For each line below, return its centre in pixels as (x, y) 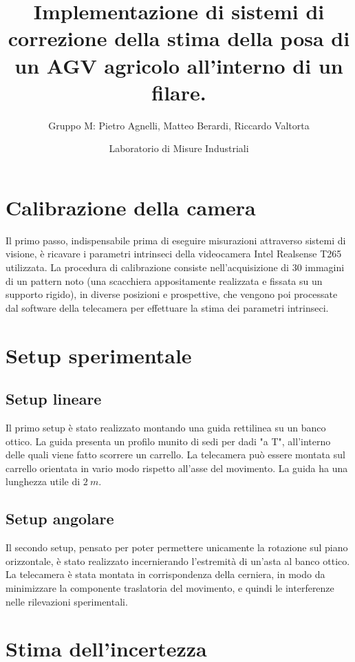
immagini (325, 267)
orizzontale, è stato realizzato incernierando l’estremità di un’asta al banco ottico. (178, 560)
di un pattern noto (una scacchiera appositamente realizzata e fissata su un (164, 280)
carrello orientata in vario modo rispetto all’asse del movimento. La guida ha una (177, 468)
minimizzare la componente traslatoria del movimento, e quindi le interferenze (170, 587)
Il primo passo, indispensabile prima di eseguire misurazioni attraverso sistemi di (176, 240)
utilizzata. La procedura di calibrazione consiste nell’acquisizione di (148, 267)
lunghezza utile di (43, 481)
